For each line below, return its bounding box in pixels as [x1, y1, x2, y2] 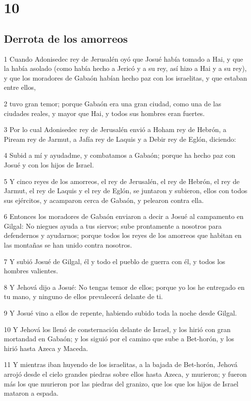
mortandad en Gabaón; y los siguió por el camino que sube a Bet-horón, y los [4, 334, 234, 344]
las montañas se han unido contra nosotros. [4, 240, 132, 250]
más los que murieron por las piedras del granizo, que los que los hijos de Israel [4, 378, 238, 388]
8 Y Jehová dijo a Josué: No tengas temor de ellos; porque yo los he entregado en [4, 282, 245, 292]
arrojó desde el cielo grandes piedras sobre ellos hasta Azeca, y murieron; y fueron [4, 369, 247, 379]
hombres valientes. [4, 266, 58, 276]
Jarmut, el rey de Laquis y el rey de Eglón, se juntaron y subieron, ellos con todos [4, 185, 248, 196]
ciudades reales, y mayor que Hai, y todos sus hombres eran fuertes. [4, 108, 205, 118]
